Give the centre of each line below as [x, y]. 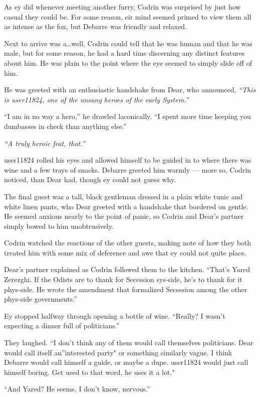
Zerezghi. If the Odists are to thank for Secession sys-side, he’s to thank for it [123, 279]
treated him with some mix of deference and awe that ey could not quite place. [125, 252]
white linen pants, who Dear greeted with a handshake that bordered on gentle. [126, 206]
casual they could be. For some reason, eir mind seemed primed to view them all [128, 16]
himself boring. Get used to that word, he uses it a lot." [89, 372]
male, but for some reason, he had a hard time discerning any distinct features [124, 53]
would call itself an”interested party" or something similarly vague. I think [118, 352]
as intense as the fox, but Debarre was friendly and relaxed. [96, 26]
